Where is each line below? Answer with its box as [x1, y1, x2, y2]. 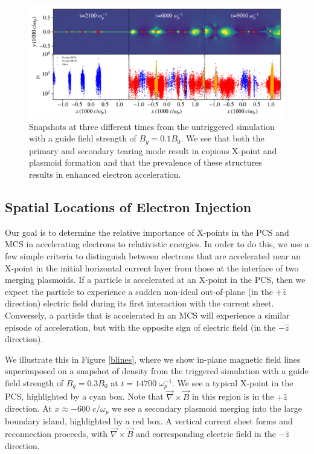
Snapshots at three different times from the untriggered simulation [29, 120, 275, 132]
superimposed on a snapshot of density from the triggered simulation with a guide [5, 365, 309, 377]
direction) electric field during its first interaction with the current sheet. [5, 297, 274, 310]
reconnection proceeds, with [5, 427, 108, 440]
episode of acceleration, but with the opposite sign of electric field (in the [5, 320, 276, 333]
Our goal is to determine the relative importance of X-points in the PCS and [5, 225, 289, 238]
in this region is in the [191, 390, 274, 403]
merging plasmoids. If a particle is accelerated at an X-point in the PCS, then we [5, 273, 306, 286]
